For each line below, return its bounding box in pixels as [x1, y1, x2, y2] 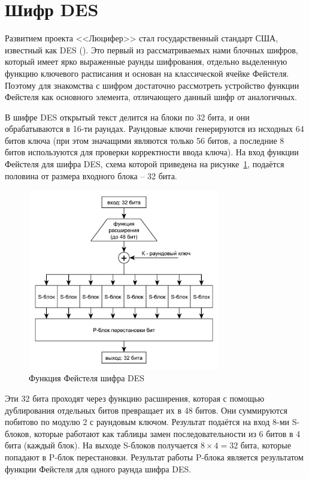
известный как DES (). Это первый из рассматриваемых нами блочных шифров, [5, 43, 298, 56]
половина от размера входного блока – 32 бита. [5, 169, 177, 182]
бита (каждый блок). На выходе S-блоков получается [5, 439, 198, 451]
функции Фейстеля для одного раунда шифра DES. [5, 462, 192, 475]
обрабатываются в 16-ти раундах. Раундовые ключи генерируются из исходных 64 [5, 122, 304, 135]
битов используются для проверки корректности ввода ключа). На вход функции [5, 146, 299, 158]
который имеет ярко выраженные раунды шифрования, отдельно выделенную [5, 55, 287, 68]
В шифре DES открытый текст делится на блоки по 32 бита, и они [5, 110, 250, 123]
